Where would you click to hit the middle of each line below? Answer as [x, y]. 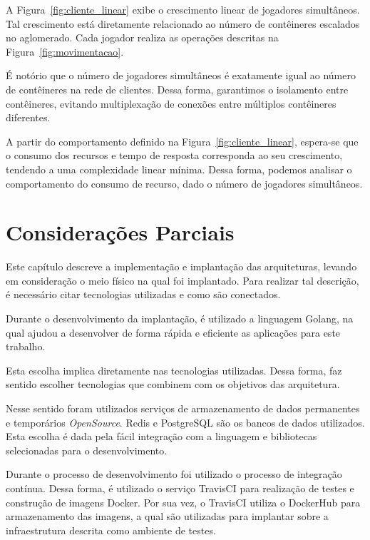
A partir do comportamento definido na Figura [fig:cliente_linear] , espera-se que [182, 141]
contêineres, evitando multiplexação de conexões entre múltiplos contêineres [171, 103]
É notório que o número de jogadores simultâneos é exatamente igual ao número [181, 75]
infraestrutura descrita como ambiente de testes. [111, 530]
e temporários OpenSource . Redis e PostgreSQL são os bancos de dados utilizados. [185, 422]
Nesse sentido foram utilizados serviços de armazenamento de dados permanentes [183, 408]
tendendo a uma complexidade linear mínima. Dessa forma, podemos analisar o [179, 169]
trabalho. [26, 346]
